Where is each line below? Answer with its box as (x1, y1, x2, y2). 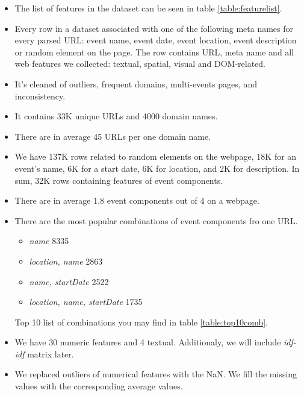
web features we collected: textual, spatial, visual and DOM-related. (14, 57, 266, 70)
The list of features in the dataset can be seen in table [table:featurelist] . (14, 2, 282, 14)
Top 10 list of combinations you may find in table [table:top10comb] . (14, 315, 268, 328)
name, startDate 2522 (29, 275, 109, 288)
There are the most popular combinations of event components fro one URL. (14, 214, 298, 227)
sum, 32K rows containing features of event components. (14, 174, 223, 186)
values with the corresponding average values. (14, 380, 183, 392)
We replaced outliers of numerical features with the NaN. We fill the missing (14, 368, 297, 380)
